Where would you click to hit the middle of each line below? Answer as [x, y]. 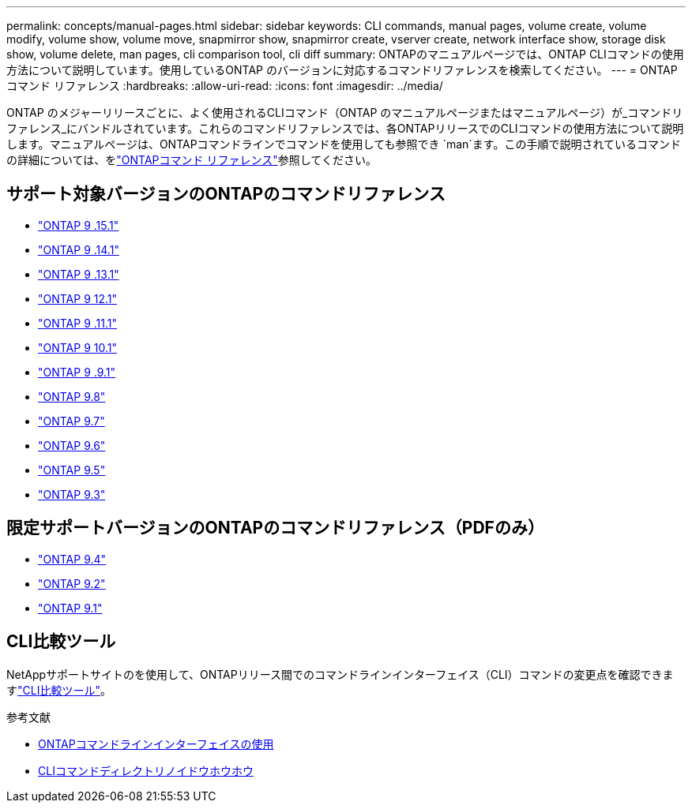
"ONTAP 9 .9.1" [77, 372]
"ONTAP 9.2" [72, 583]
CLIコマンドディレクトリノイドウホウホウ [146, 770]
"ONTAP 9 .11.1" [78, 323]
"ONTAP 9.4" [72, 559]
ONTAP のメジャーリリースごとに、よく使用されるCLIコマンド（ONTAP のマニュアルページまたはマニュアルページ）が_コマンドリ [345, 112]
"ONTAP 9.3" [72, 494]
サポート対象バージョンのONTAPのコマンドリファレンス [226, 194]
